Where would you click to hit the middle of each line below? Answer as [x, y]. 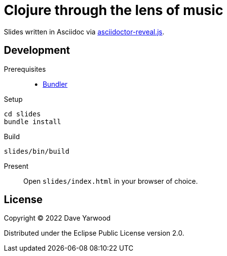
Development [37, 50]
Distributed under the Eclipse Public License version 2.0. [94, 233]
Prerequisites [25, 69]
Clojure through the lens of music [114, 10]
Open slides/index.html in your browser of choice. [111, 181]
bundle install [33, 121]
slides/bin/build [37, 151]
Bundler [55, 84]
